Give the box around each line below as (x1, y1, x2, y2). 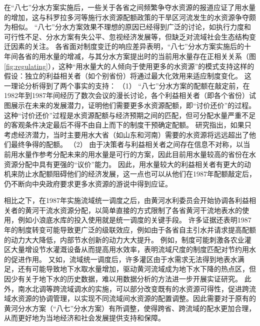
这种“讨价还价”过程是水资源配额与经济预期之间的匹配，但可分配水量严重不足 (4, 109, 256, 120)
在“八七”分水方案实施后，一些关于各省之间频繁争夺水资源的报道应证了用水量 (4, 2, 256, 12)
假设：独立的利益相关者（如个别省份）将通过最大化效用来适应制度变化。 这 (4, 70, 251, 81)
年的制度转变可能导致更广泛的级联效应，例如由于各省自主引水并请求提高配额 (4, 224, 256, 235)
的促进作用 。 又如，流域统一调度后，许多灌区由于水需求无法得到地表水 (4, 253, 237, 264)
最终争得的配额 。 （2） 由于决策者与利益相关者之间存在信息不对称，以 (10, 139, 243, 149)
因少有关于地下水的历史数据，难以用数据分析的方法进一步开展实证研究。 (4, 273, 242, 284)
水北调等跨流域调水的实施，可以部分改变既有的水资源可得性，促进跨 (24, 283, 249, 293)
